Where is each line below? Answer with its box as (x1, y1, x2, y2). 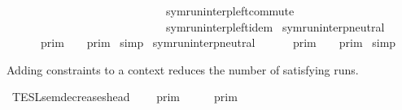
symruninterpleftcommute (165, 2, 295, 19)
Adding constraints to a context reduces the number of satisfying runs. (7, 61, 359, 78)
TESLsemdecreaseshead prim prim (11, 88, 238, 105)
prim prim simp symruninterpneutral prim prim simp (40, 34, 396, 51)
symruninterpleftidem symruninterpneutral (165, 18, 385, 35)
